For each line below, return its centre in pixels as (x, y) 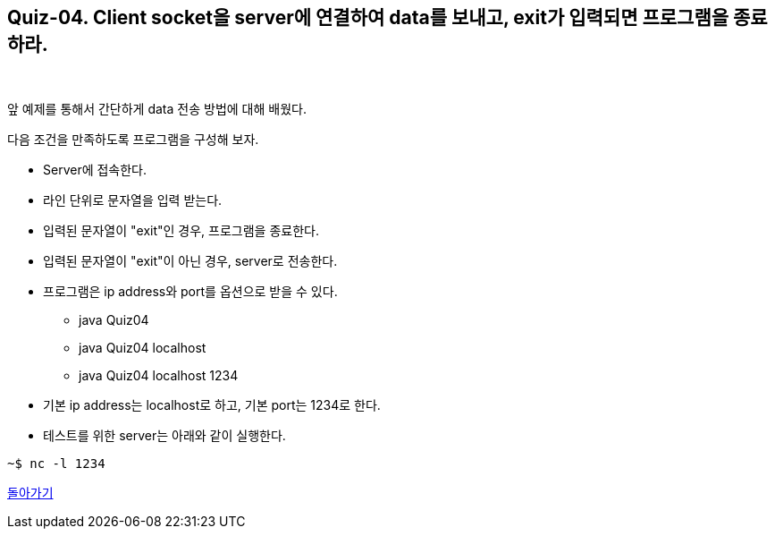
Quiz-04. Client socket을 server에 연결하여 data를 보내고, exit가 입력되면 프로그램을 (368, 17)
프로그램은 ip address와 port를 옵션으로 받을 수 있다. (190, 292)
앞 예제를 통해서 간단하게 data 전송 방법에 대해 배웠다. (157, 109)
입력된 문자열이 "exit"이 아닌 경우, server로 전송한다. (190, 261)
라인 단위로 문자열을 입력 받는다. (133, 200)
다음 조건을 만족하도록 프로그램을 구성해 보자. (133, 140)
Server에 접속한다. (95, 170)
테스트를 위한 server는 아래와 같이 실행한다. (164, 436)
